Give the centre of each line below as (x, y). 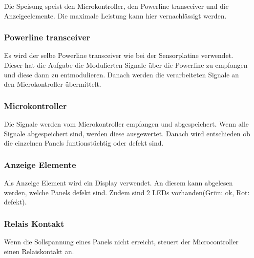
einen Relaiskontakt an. (39, 251)
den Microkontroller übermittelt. (53, 84)
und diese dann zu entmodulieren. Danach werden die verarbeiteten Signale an (122, 74)
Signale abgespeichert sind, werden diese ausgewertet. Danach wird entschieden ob (127, 133)
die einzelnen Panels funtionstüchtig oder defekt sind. (84, 143)
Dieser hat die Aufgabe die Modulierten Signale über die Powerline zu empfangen (126, 65)
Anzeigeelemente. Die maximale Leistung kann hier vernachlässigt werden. (115, 15)
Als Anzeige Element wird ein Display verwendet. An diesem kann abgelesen (118, 183)
